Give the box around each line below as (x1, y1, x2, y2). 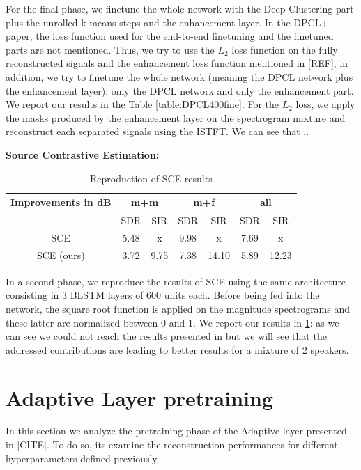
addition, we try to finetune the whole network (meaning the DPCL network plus (6, 69, 353, 84)
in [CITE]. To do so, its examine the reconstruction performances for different (6, 437, 338, 452)
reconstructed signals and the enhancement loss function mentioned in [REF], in (6, 56, 348, 70)
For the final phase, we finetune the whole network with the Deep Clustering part (6, 1, 354, 15)
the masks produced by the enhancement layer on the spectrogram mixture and (6, 110, 346, 125)
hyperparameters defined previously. (6, 451, 160, 465)
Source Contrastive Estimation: (6, 147, 160, 162)
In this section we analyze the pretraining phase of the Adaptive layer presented (6, 423, 347, 438)
